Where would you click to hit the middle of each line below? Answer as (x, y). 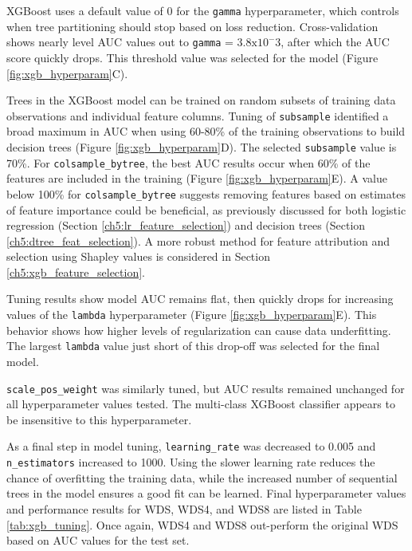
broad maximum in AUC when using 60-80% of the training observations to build (206, 131)
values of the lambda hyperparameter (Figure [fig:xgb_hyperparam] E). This (192, 315)
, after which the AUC (335, 42)
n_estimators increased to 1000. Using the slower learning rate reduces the (191, 462)
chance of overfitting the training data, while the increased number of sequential (202, 477)
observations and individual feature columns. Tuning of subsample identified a (198, 115)
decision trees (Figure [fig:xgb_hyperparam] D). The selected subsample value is (202, 146)
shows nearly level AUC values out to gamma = (120, 42)
